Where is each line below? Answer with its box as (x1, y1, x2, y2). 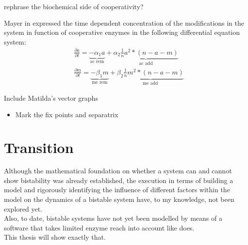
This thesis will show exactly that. (4, 232, 106, 242)
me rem (92, 80, 108, 85)
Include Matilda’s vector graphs (4, 92, 98, 103)
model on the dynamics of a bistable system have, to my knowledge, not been (4, 194, 234, 204)
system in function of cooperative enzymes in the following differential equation (4, 27, 240, 37)
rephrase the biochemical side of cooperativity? (4, 1, 144, 11)
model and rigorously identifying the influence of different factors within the (4, 184, 230, 195)
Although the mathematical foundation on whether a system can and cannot (4, 166, 232, 176)
